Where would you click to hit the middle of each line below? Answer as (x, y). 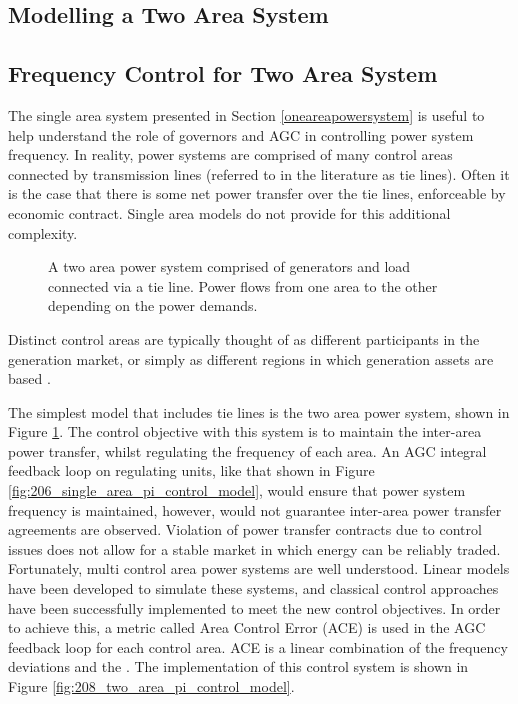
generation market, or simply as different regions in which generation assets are (251, 358)
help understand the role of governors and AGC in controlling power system (241, 134)
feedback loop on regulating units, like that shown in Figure (191, 470)
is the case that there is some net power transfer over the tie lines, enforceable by (257, 193)
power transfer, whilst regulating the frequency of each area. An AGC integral (247, 450)
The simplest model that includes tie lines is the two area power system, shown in (259, 411)
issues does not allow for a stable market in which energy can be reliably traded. (254, 548)
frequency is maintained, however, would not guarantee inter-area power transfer (255, 509)
